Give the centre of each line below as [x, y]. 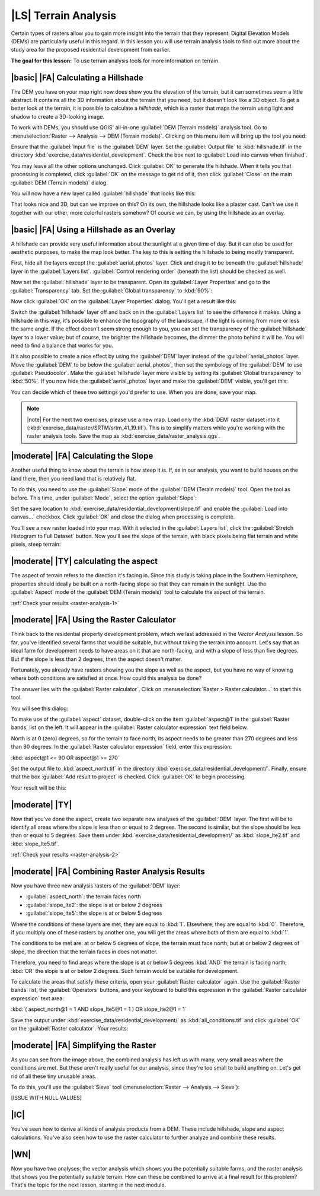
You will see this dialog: [40, 708]
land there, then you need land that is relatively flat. [73, 478]
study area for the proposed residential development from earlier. [91, 50]
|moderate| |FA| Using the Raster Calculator [93, 620]
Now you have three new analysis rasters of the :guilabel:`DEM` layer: [96, 886]
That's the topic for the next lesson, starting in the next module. [89, 1185]
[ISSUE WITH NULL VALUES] [47, 1098]
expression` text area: [38, 998]
